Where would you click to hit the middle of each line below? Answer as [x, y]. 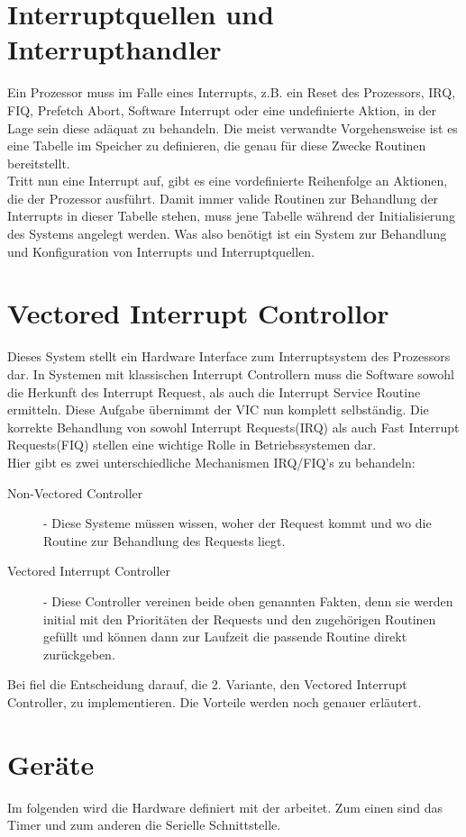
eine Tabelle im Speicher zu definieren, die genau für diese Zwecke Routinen [217, 146]
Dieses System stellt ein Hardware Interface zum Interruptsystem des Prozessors [229, 356]
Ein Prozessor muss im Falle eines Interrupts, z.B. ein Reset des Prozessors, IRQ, [232, 92]
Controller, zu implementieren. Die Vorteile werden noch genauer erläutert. [215, 701]
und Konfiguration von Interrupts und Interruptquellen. [161, 251]
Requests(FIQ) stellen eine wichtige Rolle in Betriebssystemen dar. [192, 445]
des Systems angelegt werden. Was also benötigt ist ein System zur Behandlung [227, 234]
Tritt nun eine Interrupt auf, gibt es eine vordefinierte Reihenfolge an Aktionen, [228, 181]
